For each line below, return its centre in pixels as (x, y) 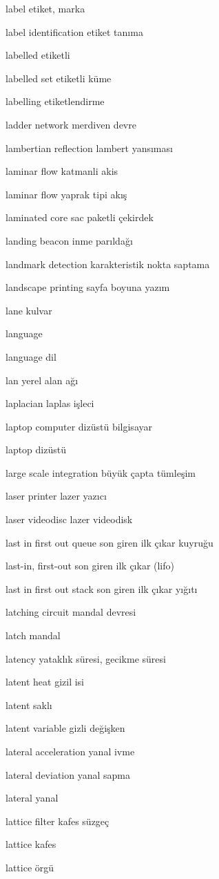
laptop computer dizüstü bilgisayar (79, 426)
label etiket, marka (45, 8)
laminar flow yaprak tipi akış (66, 194)
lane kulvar (29, 310)
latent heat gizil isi (45, 682)
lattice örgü (30, 867)
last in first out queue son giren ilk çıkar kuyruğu (109, 542)
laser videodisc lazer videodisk (69, 519)
